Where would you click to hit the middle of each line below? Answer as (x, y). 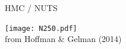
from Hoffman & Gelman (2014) (63, 39)
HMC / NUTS (31, 8)
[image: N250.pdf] (41, 28)
